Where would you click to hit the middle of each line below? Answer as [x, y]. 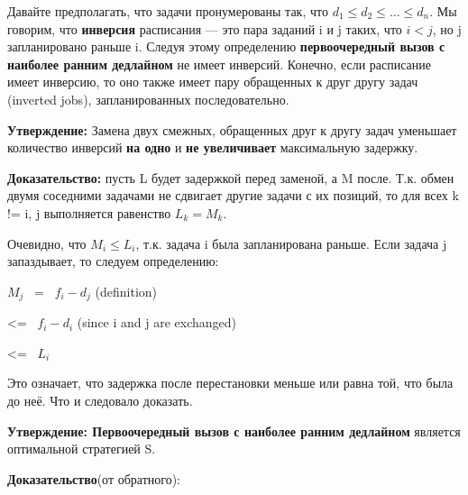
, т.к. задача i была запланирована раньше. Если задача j [291, 243]
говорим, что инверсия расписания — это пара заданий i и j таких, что [205, 28]
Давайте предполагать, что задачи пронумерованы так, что [168, 11]
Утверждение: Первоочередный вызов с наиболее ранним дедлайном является [234, 431]
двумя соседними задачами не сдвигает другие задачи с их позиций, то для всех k [233, 195]
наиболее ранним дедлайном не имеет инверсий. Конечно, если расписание [220, 64]
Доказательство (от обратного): [94, 478]
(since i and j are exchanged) [157, 322]
